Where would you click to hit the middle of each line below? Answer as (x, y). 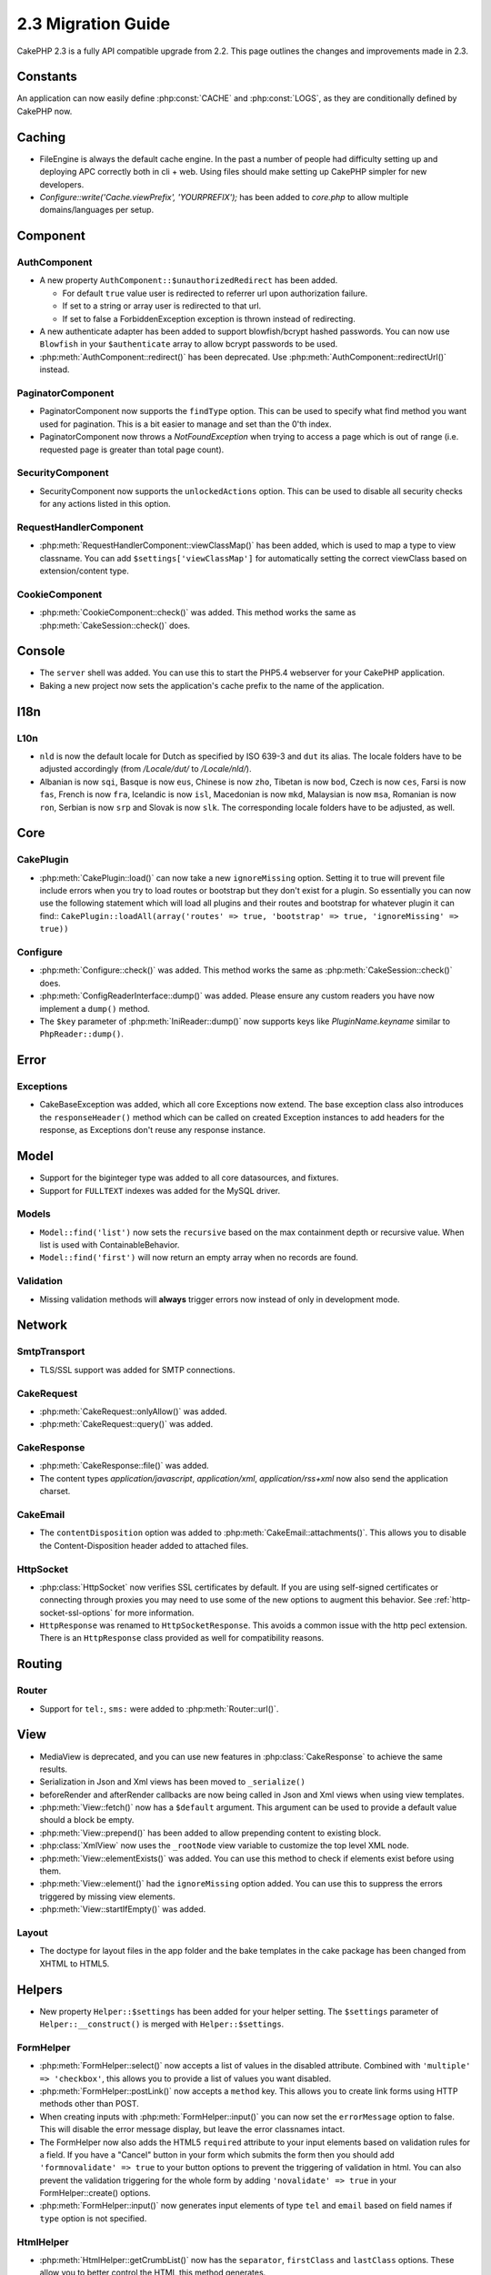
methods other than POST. (90, 2104)
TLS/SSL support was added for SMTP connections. (137, 1370)
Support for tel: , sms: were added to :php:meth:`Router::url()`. (159, 1709)
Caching (41, 137)
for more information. (155, 1613)
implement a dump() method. (95, 1008)
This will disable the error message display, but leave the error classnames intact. (192, 2129)
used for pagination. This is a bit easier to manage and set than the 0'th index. (185, 424)
